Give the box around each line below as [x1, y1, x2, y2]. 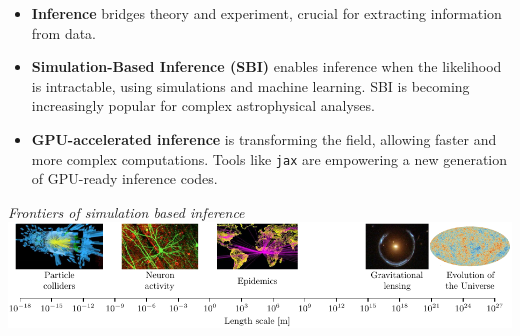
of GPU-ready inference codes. [31, 168, 218, 189]
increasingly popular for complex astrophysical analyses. [31, 95, 375, 116]
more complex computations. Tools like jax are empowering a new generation [31, 148, 508, 169]
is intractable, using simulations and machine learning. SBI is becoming [31, 75, 470, 96]
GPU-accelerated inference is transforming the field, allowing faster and [31, 128, 497, 149]
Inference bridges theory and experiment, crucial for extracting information [31, 3, 502, 23]
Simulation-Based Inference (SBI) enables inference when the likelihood [31, 56, 502, 77]
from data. [31, 22, 97, 43]
